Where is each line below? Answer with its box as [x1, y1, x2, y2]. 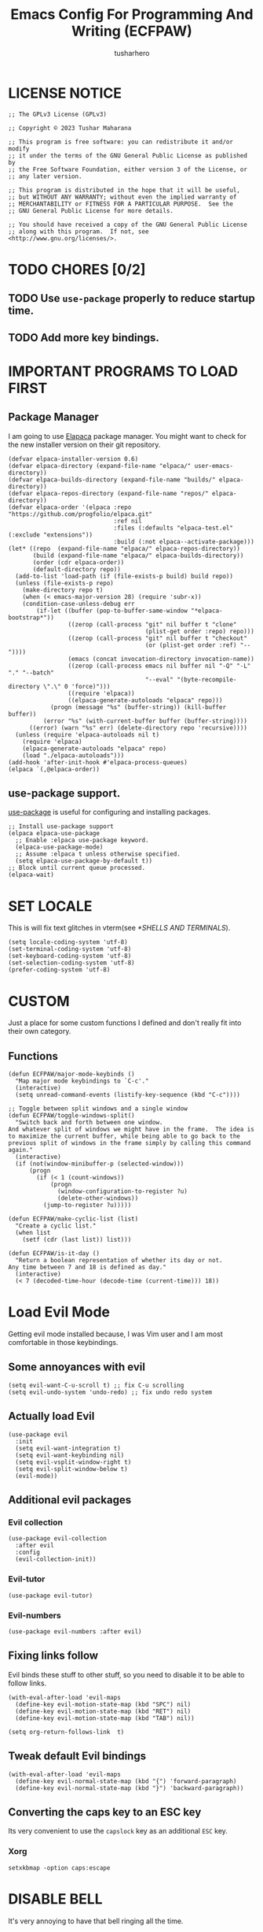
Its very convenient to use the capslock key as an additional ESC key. [8, 1826, 228, 1836]
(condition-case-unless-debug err [22, 600, 135, 607]
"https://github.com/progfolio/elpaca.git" [8, 510, 153, 518]
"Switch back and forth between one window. [15, 1119, 163, 1127]
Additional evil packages [8, 1493, 132, 1507]
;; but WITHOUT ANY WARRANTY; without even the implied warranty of [8, 193, 237, 201]
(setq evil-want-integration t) [15, 1444, 122, 1452]
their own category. [8, 1027, 71, 1036]
